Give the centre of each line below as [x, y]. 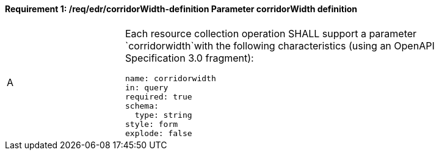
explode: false [159, 133]
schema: [142, 106]
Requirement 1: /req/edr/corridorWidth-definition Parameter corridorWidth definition [181, 9]
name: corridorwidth [171, 78]
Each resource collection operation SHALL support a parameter [271, 33]
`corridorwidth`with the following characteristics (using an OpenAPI [280, 45]
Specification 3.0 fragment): [190, 58]
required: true [159, 96]
